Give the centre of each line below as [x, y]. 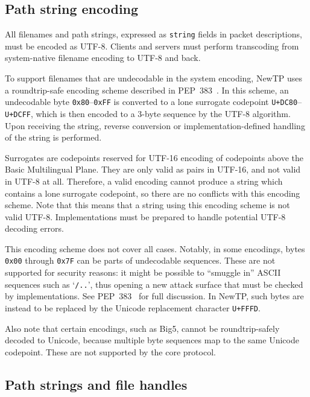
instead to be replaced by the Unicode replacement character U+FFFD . [133, 307]
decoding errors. [34, 228]
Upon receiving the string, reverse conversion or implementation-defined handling [155, 125]
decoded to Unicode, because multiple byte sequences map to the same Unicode [152, 340]
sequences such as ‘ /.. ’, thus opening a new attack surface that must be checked [154, 284]
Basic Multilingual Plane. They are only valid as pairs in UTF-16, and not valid [153, 169]
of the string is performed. [53, 137]
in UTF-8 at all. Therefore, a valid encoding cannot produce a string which [144, 181]
